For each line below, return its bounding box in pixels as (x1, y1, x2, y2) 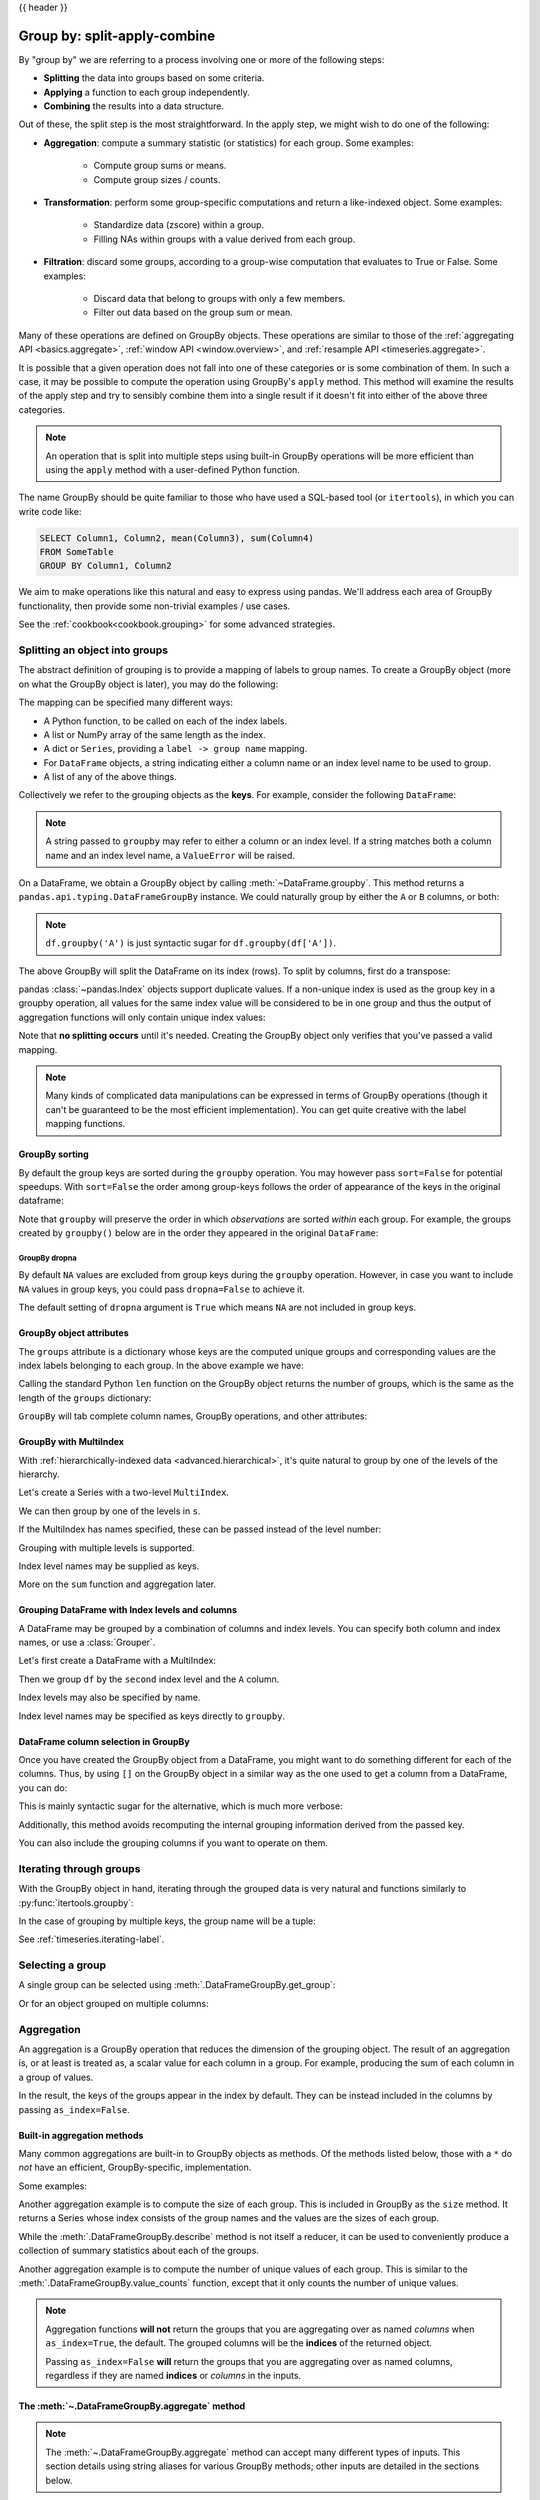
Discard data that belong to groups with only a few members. (93, 292, 346, 304)
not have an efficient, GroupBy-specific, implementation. (18, 2161, 252, 2174)
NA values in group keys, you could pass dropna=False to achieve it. (18, 1283, 305, 1295)
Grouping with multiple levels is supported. (18, 1541, 195, 1554)
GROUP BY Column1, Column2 (39, 560, 172, 572)
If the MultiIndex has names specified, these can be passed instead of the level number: (18, 1523, 382, 1535)
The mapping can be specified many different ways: (18, 696, 234, 709)
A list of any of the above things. (43, 771, 177, 783)
